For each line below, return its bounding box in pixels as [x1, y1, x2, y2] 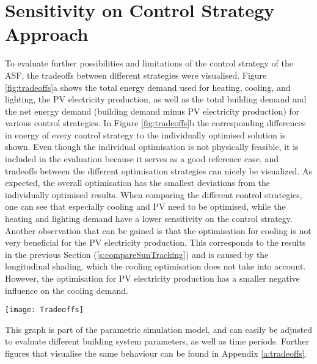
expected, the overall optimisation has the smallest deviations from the [5, 176, 271, 189]
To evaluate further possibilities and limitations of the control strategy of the [5, 57, 293, 70]
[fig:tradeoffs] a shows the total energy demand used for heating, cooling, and [5, 80, 291, 93]
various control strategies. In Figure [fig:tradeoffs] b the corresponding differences [5, 116, 306, 129]
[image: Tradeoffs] [5, 305, 84, 315]
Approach [5, 21, 89, 46]
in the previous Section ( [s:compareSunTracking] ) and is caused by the [5, 248, 269, 260]
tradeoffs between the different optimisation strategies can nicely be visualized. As [5, 164, 312, 177]
